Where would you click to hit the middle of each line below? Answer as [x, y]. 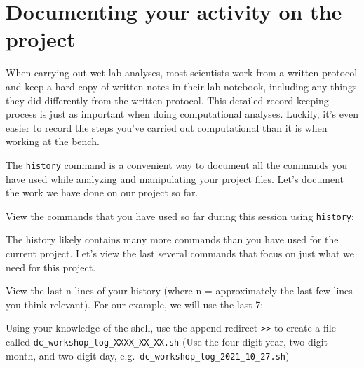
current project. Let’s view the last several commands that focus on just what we [180, 253]
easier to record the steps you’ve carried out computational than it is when [167, 127]
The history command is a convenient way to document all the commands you [176, 164]
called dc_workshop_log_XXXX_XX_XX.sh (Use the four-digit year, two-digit [167, 341]
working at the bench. [53, 141]
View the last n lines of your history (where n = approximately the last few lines [179, 291]
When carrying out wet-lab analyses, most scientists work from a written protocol [182, 73]
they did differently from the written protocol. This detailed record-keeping [167, 100]
